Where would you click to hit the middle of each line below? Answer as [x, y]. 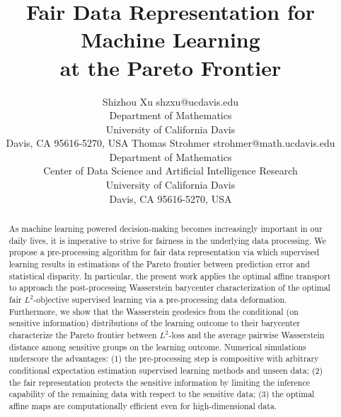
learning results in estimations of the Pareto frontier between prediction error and [159, 264]
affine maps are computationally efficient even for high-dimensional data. [143, 405]
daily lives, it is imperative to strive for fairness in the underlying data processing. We [167, 240]
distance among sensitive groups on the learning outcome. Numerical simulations [157, 346]
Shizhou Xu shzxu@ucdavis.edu [170, 101]
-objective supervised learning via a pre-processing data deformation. [160, 299]
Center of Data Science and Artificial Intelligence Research [170, 171]
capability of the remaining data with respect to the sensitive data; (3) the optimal [162, 394]
